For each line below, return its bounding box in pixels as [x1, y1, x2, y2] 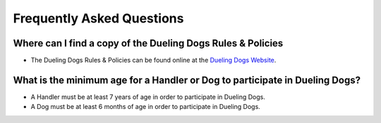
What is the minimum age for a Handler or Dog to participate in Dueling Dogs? [13, 74, 361, 86]
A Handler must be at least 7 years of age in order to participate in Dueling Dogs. [30, 92, 266, 101]
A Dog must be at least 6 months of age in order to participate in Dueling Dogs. [30, 103, 260, 111]
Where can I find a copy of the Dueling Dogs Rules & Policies [13, 37, 284, 49]
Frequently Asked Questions [13, 11, 184, 26]
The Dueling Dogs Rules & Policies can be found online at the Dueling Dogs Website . [30, 56, 277, 65]
